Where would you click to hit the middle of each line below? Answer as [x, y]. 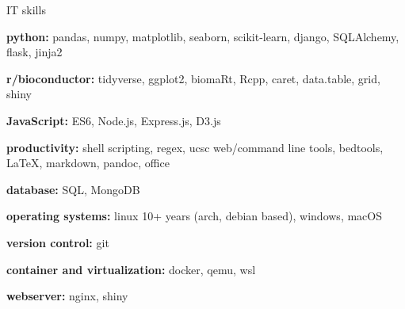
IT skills [26, 10]
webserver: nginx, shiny [67, 296]
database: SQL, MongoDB [73, 189]
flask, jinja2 [34, 52]
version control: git [58, 242]
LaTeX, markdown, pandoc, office [88, 163]
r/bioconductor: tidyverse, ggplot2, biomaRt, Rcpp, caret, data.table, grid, [193, 78]
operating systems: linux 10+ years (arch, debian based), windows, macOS [194, 216]
